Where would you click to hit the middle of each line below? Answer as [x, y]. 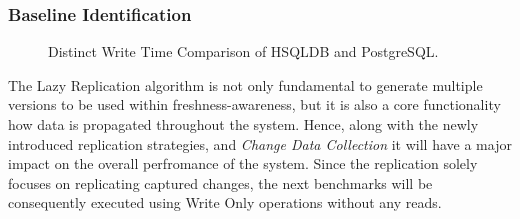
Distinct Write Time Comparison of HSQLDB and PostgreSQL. [243, 51]
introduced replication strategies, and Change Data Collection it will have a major [260, 143]
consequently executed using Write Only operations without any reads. [225, 202]
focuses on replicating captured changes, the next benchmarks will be [220, 182]
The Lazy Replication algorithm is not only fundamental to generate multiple [245, 84]
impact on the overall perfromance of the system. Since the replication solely [243, 163]
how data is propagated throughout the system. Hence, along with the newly [243, 124]
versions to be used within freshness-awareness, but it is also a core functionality [254, 104]
